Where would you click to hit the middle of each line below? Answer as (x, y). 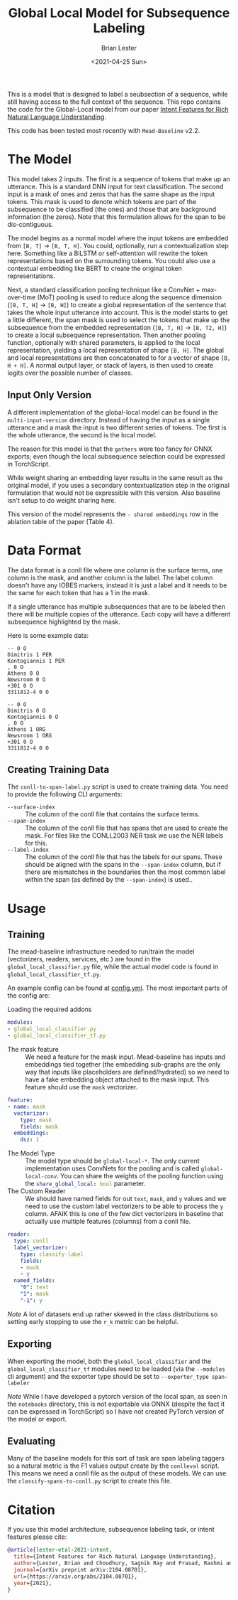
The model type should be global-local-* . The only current (112, 1161)
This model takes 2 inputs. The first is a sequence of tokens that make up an (119, 178)
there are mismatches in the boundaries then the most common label (125, 872)
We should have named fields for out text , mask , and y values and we (126, 1199)
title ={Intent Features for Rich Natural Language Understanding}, (115, 1557)
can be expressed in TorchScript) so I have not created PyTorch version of (116, 1411)
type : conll (32, 1241)
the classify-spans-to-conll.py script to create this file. (90, 1481)
